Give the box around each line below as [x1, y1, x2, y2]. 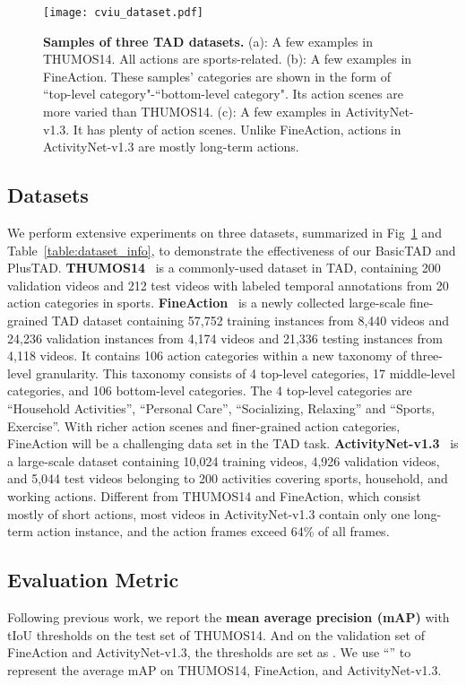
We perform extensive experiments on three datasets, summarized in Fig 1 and [7, 223, 442, 242]
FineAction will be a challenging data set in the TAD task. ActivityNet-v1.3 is [7, 434, 459, 453]
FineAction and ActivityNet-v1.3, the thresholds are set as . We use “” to [7, 643, 411, 662]
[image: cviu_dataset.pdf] [43, 6, 203, 19]
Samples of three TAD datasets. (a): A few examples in [43, 31, 373, 50]
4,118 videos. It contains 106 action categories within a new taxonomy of [7, 346, 407, 365]
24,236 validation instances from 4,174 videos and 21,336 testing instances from [7, 328, 443, 347]
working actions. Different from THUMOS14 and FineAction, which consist [7, 486, 421, 505]
